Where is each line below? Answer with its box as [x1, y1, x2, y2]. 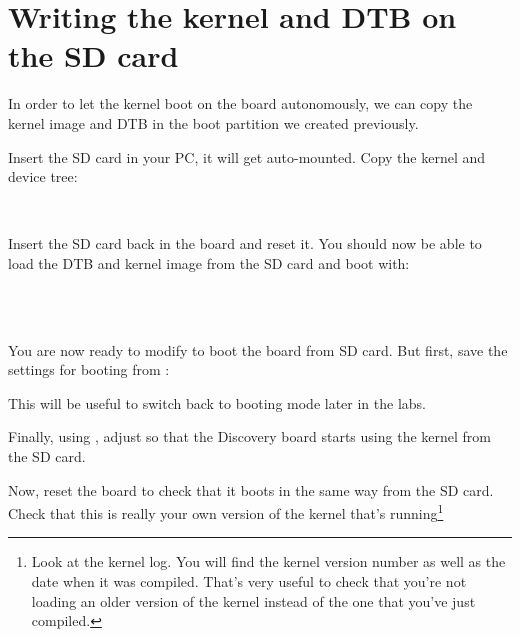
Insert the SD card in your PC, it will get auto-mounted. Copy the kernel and [8, 146, 486, 167]
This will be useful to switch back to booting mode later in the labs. [8, 392, 427, 413]
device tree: [8, 166, 78, 187]
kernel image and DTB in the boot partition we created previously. [8, 112, 419, 133]
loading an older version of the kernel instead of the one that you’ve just [31, 590, 476, 611]
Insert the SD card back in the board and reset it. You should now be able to [8, 233, 482, 254]
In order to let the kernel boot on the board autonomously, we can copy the [8, 93, 473, 114]
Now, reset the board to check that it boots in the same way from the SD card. [8, 479, 494, 500]
